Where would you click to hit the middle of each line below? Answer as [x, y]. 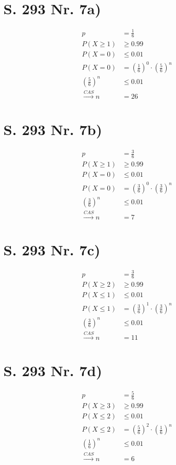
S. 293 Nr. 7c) [52, 250]
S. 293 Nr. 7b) [53, 129]
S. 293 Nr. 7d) [53, 370]
